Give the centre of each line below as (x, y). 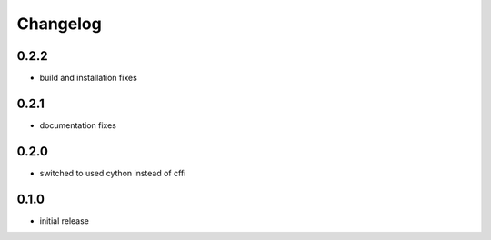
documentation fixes (78, 125)
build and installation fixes (89, 78)
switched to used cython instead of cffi (113, 173)
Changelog (59, 24)
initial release (65, 220)
